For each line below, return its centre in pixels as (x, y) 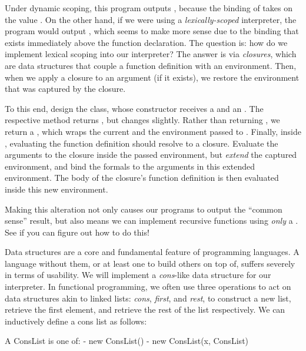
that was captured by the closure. (65, 89)
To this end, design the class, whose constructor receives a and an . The (134, 108)
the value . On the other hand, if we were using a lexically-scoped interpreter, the (151, 19)
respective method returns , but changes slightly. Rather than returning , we (142, 120)
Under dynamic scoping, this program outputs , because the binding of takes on (149, 8)
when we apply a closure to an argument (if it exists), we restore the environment (152, 77)
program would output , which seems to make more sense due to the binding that (152, 31)
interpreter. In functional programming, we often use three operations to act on (148, 287)
